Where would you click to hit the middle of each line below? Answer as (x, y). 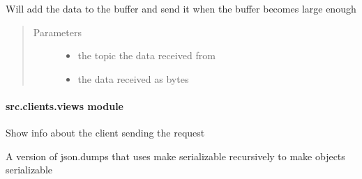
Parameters (57, 32)
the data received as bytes (133, 78)
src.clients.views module (65, 106)
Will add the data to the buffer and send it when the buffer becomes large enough (181, 8)
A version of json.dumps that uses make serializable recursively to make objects (175, 156)
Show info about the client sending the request (105, 133)
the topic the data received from (146, 55)
